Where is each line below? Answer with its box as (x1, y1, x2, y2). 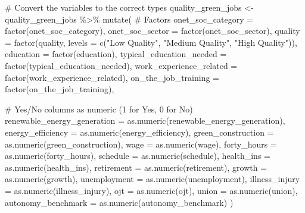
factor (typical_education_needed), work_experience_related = (5, 59, 238, 71)
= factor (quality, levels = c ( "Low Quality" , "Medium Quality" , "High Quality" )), (5, 36, 297, 48)
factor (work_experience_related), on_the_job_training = (5, 71, 219, 83)
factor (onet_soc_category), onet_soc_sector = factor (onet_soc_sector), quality (5, 24, 300, 37)
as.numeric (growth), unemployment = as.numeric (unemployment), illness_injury (5, 173, 300, 185)
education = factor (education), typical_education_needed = (5, 48, 227, 60)
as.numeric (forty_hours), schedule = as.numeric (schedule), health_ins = (5, 149, 270, 162)
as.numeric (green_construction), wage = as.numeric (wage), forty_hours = (5, 137, 277, 150)
